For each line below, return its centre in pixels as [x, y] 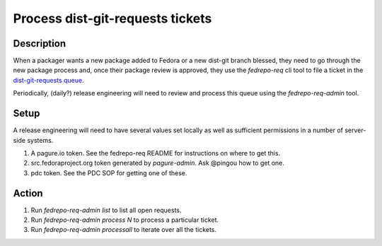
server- [355, 130]
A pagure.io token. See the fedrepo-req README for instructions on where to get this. [156, 153]
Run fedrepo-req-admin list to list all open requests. [106, 210]
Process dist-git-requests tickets [112, 18]
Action [28, 193]
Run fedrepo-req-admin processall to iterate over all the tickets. [124, 230]
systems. [40, 140]
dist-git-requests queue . [48, 80]
